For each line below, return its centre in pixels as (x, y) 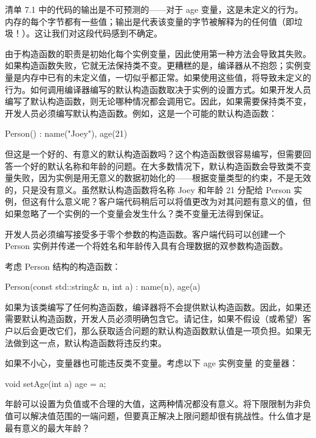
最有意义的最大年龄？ (47, 427)
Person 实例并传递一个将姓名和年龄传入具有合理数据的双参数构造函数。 (146, 246)
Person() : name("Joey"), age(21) (66, 133)
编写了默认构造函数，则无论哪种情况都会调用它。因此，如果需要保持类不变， (158, 101)
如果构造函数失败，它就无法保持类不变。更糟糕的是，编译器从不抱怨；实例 (154, 65)
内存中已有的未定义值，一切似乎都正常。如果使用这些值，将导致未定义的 (166, 77)
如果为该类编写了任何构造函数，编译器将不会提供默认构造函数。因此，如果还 (158, 306)
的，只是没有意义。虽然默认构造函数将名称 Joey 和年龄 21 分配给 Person (148, 189)
